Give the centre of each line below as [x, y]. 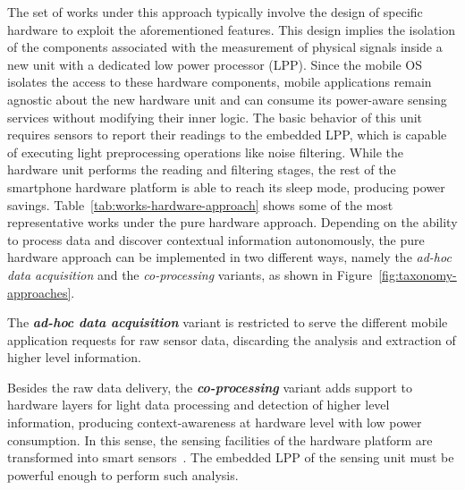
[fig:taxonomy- [418, 274]
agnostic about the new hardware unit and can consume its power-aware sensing [227, 99]
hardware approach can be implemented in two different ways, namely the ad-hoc [229, 257]
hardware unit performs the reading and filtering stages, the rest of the [202, 169]
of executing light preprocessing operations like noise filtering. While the [206, 152]
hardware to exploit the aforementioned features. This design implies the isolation [232, 29]
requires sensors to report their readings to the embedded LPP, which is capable [227, 135]
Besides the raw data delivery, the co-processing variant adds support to [210, 387]
